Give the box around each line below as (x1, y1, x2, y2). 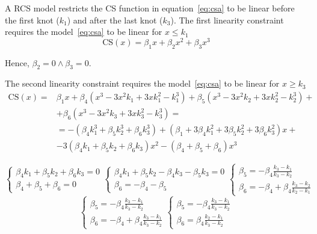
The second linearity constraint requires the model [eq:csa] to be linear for (5, 77, 280, 90)
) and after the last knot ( (67, 13, 163, 26)
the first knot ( (5, 13, 60, 26)
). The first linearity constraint (170, 13, 284, 26)
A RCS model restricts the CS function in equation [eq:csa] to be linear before (5, 2, 295, 14)
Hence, (5, 56, 29, 69)
